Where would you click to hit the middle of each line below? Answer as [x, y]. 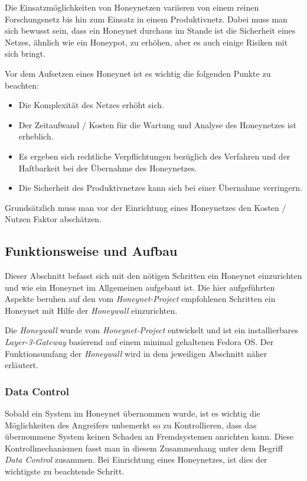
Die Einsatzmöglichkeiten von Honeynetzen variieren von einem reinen [132, 7]
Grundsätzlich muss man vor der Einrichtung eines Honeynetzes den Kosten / [146, 207]
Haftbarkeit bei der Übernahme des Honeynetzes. [108, 168]
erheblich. [36, 136]
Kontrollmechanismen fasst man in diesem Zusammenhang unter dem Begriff [144, 448]
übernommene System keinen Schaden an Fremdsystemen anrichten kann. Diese [149, 436]
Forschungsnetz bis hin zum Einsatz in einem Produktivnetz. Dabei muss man [146, 19]
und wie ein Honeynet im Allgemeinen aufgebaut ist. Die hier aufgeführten [140, 287]
